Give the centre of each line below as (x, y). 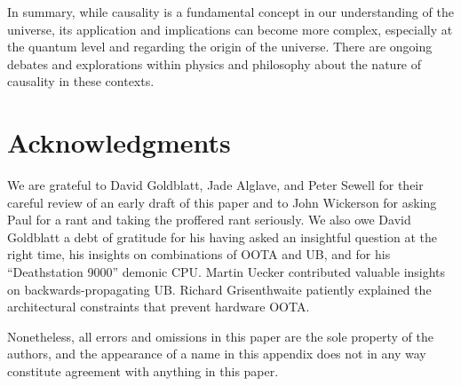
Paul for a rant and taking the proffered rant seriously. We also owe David (209, 220)
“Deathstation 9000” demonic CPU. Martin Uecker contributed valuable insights (227, 272)
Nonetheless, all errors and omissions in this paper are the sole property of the (220, 336)
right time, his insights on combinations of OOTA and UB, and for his (199, 254)
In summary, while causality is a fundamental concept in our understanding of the (230, 12)
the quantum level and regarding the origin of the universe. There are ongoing (220, 47)
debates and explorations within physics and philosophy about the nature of (215, 63)
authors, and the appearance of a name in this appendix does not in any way (217, 354)
